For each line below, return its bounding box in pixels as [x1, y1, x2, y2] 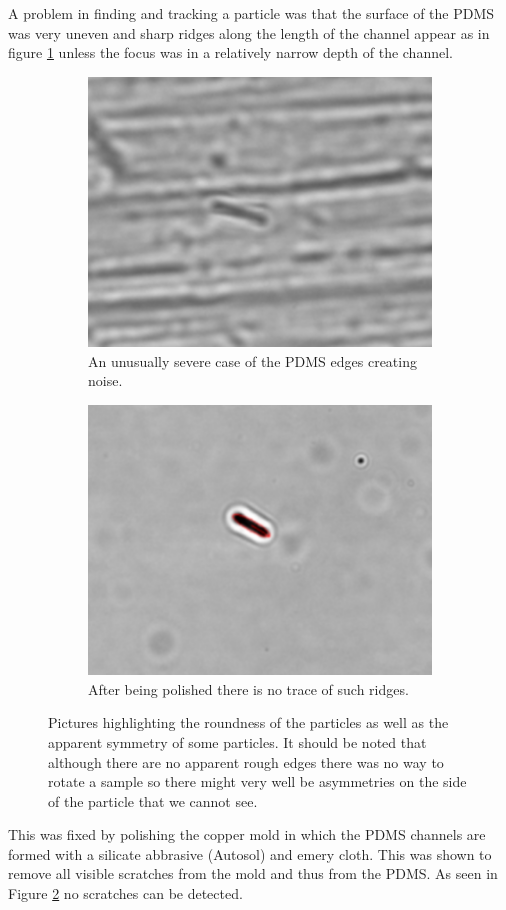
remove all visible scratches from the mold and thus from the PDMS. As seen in [8, 863, 498, 884]
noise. [88, 370, 123, 391]
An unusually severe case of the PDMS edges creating [88, 350, 417, 371]
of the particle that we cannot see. [48, 790, 258, 811]
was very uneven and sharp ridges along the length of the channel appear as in [8, 22, 490, 43]
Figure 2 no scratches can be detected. [8, 883, 243, 904]
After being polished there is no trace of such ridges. [88, 678, 409, 699]
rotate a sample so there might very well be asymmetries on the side [48, 771, 467, 792]
